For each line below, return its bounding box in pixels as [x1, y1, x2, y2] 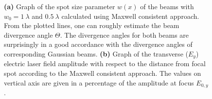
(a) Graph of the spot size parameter [4, 1, 115, 11]
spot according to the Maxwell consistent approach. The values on [4, 68, 201, 78]
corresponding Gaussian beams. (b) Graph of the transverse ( [4, 48, 188, 58]
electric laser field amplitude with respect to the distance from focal [4, 58, 206, 69]
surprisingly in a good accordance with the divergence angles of [4, 39, 193, 49]
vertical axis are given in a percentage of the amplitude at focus [4, 77, 194, 87]
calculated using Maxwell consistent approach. [61, 11, 199, 21]
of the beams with [140, 1, 194, 11]
